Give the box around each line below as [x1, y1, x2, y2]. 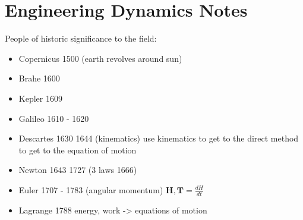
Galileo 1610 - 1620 [18, 112, 89, 124]
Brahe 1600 [18, 72, 60, 84]
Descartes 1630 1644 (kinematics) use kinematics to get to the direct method [18, 132, 299, 144]
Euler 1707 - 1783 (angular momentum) [18, 183, 163, 196]
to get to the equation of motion [18, 143, 137, 156]
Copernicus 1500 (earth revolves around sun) [18, 52, 182, 64]
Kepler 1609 [18, 92, 62, 104]
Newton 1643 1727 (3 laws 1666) [18, 164, 137, 176]
